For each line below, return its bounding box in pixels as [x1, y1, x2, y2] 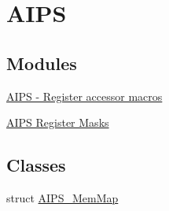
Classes [6, 153, 66, 177]
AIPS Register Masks [6, 114, 109, 131]
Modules [6, 50, 77, 75]
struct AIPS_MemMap [6, 189, 119, 205]
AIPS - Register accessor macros [6, 87, 163, 104]
